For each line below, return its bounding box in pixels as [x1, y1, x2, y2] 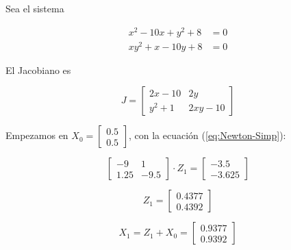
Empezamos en [5, 128, 68, 142]
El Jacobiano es [5, 62, 71, 77]
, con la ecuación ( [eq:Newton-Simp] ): [129, 128, 286, 142]
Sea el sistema [5, 1, 64, 15]
